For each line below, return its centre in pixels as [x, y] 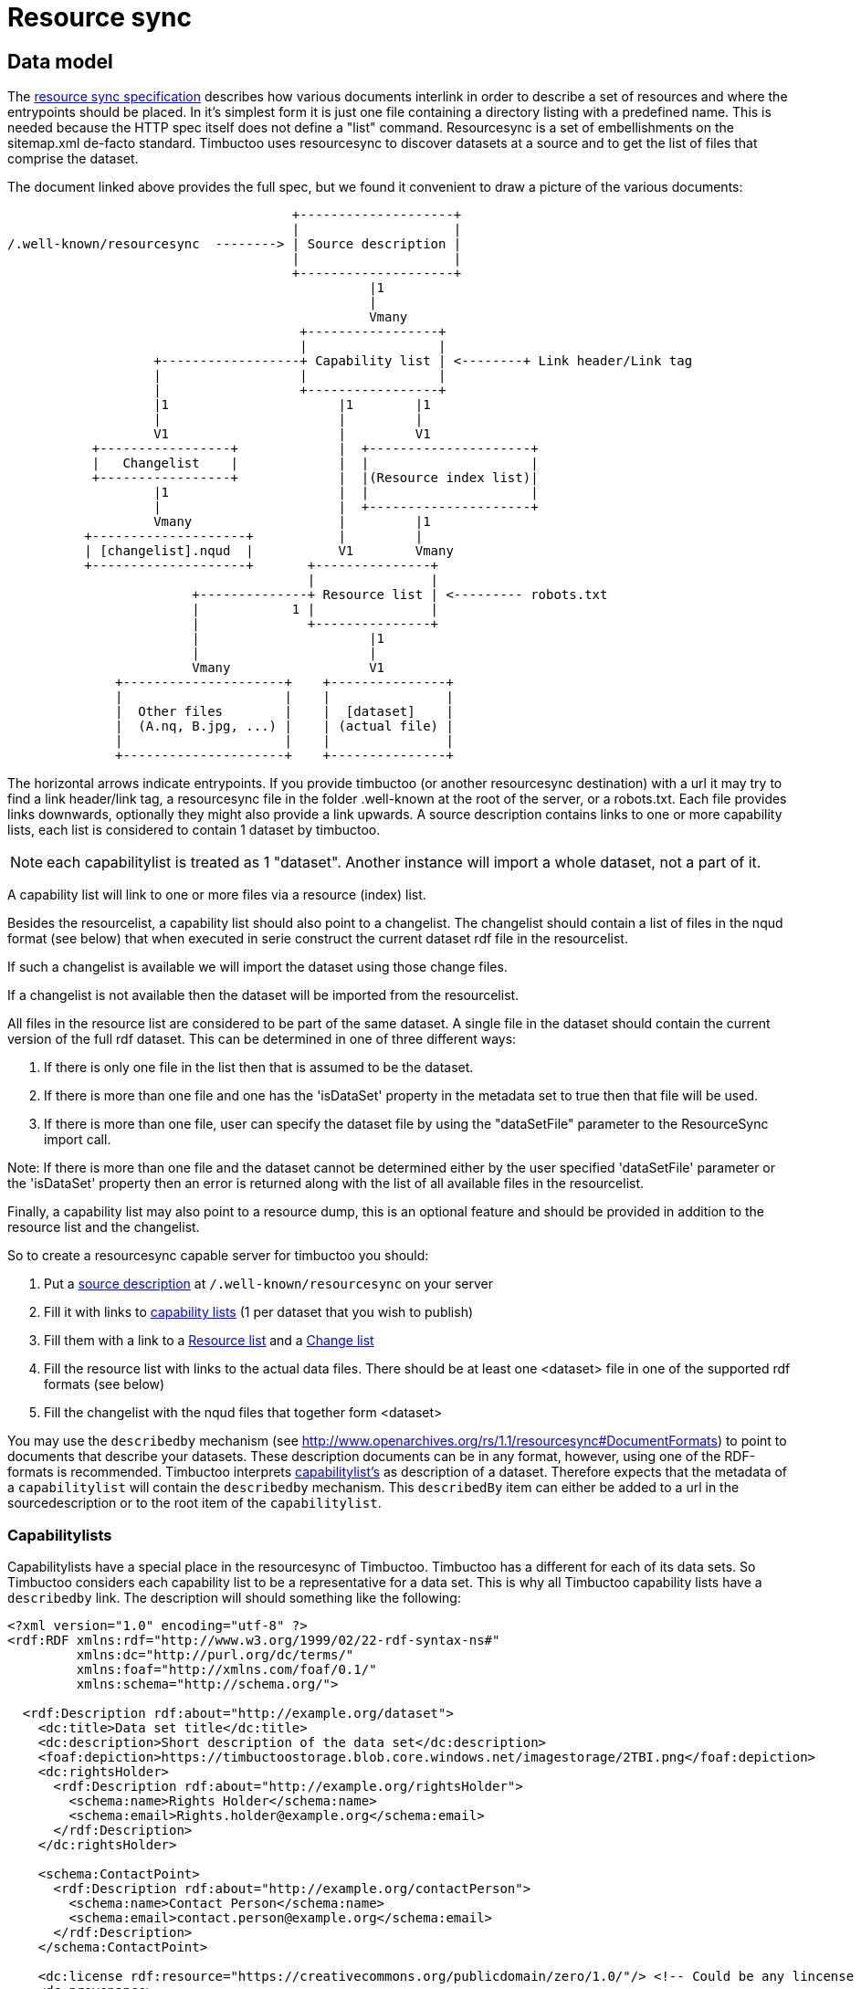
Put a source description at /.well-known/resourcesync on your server [269, 1284]
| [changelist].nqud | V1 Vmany [269, 551]
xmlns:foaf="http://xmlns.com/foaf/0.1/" [226, 1669]
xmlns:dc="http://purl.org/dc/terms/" [215, 1654]
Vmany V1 [289, 668]
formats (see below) [105, 1384]
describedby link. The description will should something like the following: [234, 1597]
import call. [78, 1140]
